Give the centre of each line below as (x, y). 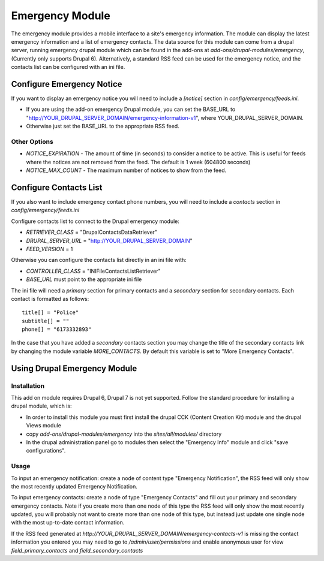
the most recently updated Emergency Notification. (74, 486)
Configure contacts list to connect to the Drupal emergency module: (95, 221)
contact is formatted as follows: (50, 298)
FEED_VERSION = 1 (49, 249)
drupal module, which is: (41, 406)
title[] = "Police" (50, 313)
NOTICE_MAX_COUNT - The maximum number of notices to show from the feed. (126, 170)
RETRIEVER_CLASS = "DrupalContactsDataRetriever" (92, 232)
